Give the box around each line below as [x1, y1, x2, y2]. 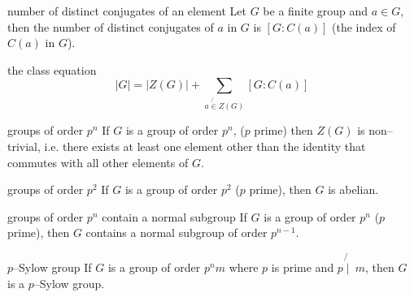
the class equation [7, 61, 97, 78]
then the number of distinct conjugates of [7, 18, 214, 35]
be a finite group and [263, 2, 368, 19]
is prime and [271, 259, 334, 276]
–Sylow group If [13, 259, 92, 276]
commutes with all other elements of [7, 153, 189, 170]
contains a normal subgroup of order [85, 224, 268, 241]
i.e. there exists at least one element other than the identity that [44, 137, 366, 154]
